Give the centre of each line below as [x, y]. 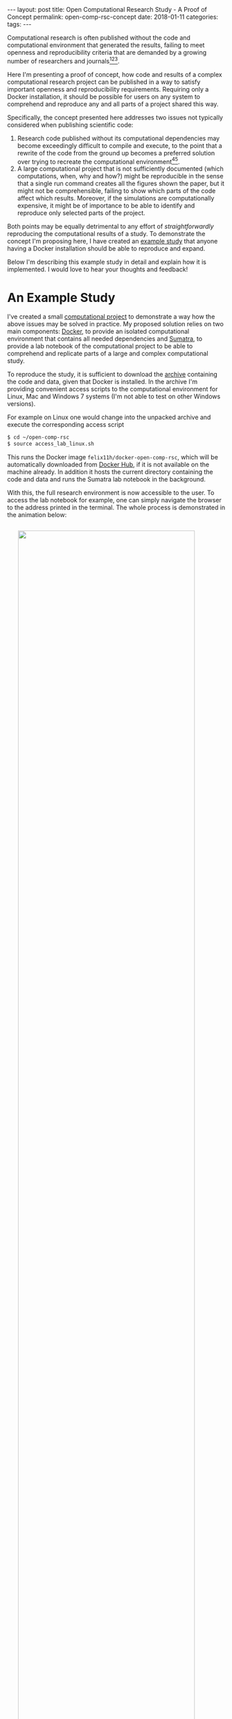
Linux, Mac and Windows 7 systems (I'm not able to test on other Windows [114, 396]
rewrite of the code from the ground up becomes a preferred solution [116, 153]
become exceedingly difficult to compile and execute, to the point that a [120, 145]
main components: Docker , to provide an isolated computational [98, 332]
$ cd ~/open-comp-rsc [38, 438]
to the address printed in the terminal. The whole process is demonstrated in [116, 507]
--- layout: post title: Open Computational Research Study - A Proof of [107, 9]
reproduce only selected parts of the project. [81, 213]
